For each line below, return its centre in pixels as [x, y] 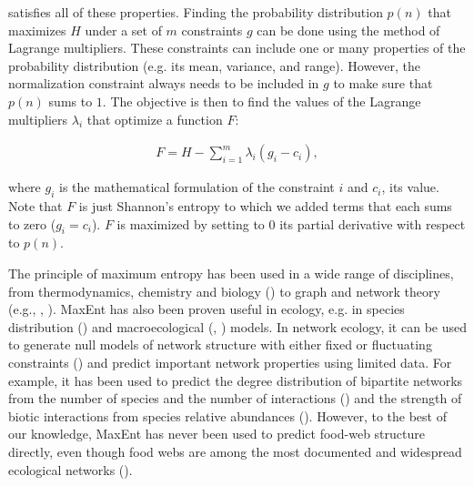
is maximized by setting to [191, 223]
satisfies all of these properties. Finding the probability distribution [196, 12]
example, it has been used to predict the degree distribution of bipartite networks [236, 380]
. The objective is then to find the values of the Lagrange [262, 101]
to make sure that [383, 83]
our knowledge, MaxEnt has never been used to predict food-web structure [217, 434]
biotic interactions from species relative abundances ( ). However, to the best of [227, 415]
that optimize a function [155, 119]
